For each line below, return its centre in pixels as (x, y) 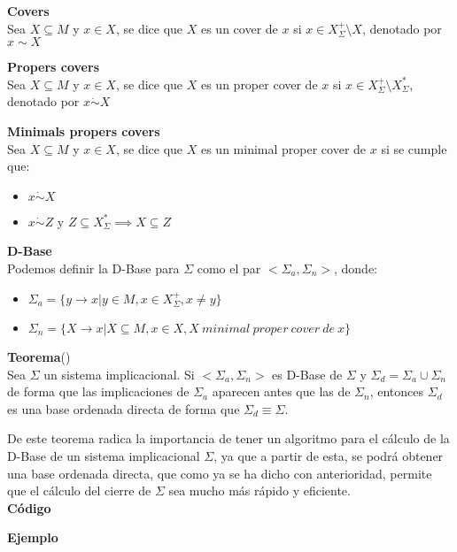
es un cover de (239, 28)
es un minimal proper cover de (283, 148)
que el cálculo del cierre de (79, 491)
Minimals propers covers (84, 130)
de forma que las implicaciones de (98, 391)
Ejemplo (33, 537)
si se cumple (414, 148)
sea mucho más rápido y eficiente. (259, 491)
